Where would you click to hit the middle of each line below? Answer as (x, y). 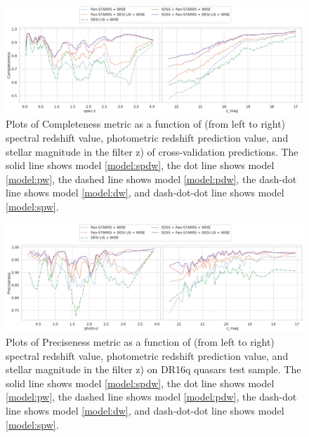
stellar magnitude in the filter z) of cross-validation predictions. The (152, 151)
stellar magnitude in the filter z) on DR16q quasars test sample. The (153, 369)
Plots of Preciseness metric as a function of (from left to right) (140, 342)
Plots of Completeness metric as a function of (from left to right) (146, 124)
